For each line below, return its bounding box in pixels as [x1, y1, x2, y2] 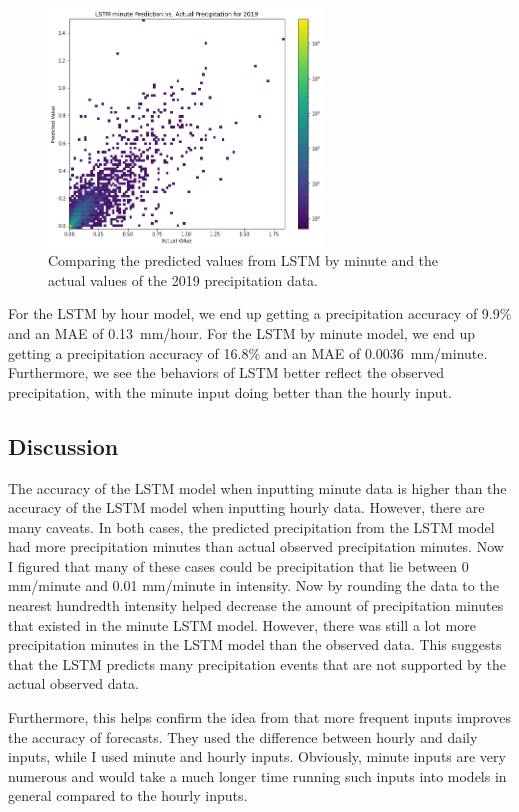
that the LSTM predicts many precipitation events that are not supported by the [8, 653, 506, 674]
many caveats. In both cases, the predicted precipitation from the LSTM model [8, 516, 495, 537]
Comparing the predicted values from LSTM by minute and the [48, 250, 439, 271]
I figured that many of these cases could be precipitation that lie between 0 [8, 555, 469, 576]
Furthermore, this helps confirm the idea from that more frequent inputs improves [8, 707, 511, 728]
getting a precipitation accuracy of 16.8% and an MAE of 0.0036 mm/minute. [8, 342, 488, 363]
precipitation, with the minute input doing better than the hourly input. [8, 381, 452, 402]
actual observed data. [8, 673, 139, 694]
